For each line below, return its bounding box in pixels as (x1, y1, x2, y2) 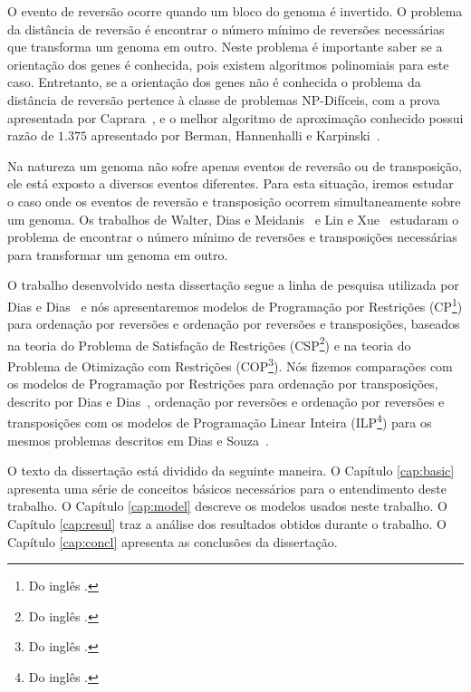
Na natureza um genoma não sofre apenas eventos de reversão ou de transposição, (7, 156, 462, 175)
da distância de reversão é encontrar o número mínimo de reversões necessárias (7, 19, 445, 38)
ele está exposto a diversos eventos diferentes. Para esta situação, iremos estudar (7, 174, 454, 193)
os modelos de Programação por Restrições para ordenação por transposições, (7, 374, 438, 393)
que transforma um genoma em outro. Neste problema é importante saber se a (7, 37, 443, 56)
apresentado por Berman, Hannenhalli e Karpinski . (91, 126, 380, 145)
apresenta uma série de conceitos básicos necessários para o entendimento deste (7, 478, 447, 497)
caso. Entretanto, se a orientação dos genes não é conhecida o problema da (7, 72, 421, 91)
